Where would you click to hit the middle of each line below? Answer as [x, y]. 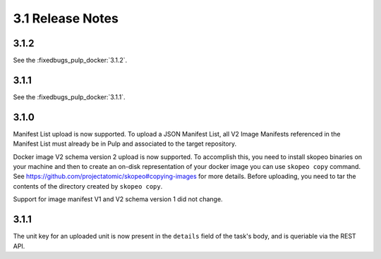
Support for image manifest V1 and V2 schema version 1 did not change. [118, 199]
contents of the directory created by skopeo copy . [88, 186]
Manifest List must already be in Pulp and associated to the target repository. [125, 144]
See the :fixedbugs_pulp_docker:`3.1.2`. [70, 61]
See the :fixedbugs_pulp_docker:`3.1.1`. [69, 97]
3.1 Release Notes [66, 18]
